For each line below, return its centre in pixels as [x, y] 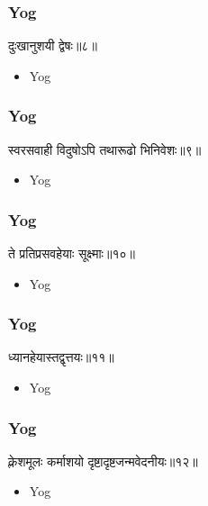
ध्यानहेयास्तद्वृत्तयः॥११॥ [61, 357]
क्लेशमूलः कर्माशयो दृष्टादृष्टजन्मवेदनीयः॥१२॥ [103, 461]
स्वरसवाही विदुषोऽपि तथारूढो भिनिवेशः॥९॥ [105, 149]
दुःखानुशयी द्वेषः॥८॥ [53, 45]
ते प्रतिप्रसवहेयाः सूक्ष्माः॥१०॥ [72, 253]
